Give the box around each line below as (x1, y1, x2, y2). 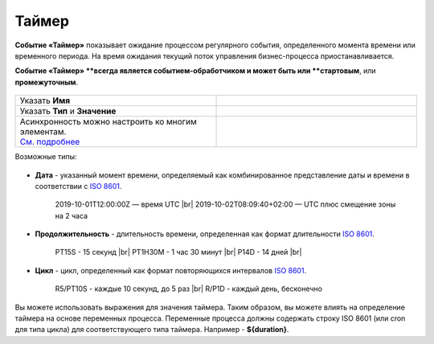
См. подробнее (19, 137, 80, 148)
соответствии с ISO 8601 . (35, 181, 122, 190)
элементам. (19, 126, 67, 137)
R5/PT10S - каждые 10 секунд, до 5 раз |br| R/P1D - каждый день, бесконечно (55, 284, 323, 293)
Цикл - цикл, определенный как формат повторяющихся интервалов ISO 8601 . (35, 265, 307, 275)
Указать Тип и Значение (19, 105, 117, 117)
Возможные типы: (14, 152, 77, 162)
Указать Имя (19, 95, 71, 106)
